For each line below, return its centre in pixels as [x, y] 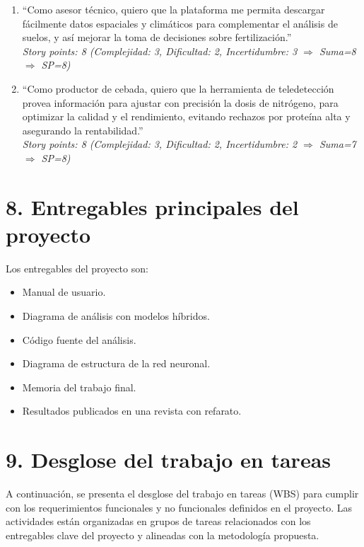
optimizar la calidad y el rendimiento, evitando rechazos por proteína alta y [186, 116]
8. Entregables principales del [152, 206]
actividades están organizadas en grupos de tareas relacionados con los [158, 521]
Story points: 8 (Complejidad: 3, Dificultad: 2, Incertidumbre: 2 [160, 144]
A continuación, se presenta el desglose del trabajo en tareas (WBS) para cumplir [182, 494]
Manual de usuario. [64, 292]
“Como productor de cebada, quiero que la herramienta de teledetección [178, 88]
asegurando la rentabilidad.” [83, 130]
